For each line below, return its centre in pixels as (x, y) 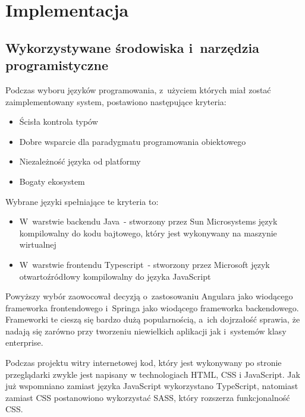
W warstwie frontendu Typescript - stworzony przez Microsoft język (144, 264)
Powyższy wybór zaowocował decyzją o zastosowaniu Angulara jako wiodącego (149, 296)
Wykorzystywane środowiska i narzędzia (132, 47)
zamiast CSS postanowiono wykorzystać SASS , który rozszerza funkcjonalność (148, 397)
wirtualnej (38, 244)
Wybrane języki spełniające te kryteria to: (82, 201)
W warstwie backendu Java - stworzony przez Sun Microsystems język (148, 221)
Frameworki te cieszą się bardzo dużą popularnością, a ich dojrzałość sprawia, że (153, 319)
